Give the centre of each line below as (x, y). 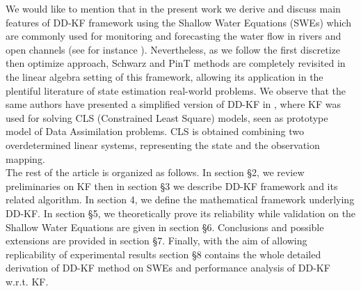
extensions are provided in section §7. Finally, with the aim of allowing (157, 241)
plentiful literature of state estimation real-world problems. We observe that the (176, 90)
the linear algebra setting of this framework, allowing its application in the (165, 76)
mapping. (25, 158)
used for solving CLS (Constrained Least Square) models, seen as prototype (167, 117)
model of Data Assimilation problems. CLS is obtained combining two (155, 131)
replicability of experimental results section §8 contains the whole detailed (163, 254)
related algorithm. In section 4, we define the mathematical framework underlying (180, 199)
